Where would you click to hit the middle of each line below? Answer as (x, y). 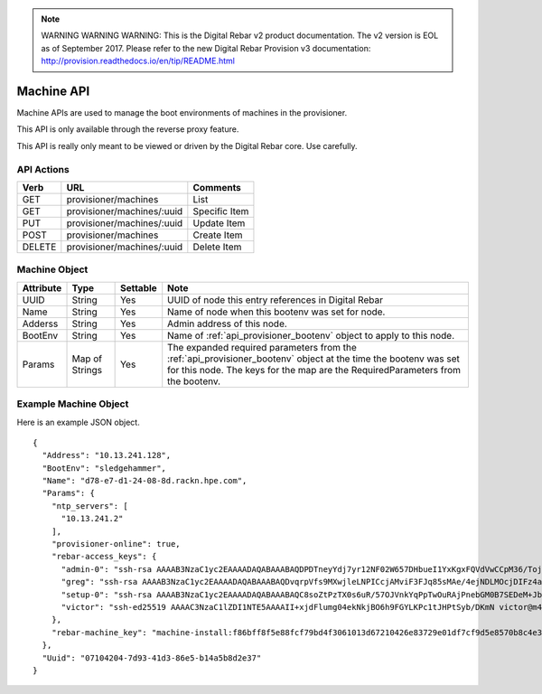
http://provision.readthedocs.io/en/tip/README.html (138, 61)
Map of (87, 359)
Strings (87, 370)
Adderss (40, 324)
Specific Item (221, 211)
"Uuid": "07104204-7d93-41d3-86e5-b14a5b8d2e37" (152, 658)
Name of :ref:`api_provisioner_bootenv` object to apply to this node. (311, 335)
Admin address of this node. (228, 324)
